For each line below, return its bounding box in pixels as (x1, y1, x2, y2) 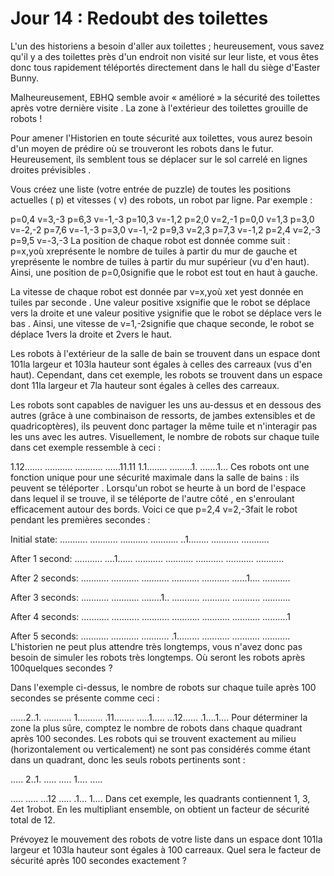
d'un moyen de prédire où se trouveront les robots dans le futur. (10, 142, 274, 154)
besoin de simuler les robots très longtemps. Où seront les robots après (10, 651, 306, 663)
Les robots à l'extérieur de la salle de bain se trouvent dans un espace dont (10, 347, 321, 359)
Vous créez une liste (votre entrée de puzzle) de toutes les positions (10, 183, 292, 195)
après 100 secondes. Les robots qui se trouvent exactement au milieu (10, 732, 297, 744)
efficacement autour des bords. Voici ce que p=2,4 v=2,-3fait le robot (10, 503, 298, 515)
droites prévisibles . (10, 163, 92, 176)
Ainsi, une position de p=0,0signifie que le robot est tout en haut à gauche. (10, 266, 318, 278)
